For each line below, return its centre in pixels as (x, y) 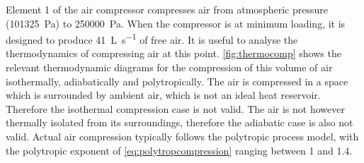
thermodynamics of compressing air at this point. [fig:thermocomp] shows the (174, 53)
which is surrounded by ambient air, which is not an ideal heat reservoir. (163, 95)
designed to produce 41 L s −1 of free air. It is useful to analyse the (152, 38)
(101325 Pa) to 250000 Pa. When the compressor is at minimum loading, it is (176, 23)
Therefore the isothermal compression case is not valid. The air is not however (175, 108)
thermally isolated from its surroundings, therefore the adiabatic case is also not (180, 122)
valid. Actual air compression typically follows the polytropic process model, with (182, 136)
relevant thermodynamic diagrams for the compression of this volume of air (169, 67)
